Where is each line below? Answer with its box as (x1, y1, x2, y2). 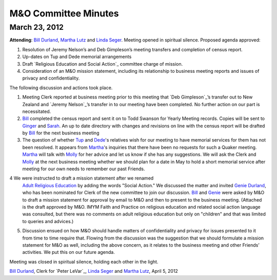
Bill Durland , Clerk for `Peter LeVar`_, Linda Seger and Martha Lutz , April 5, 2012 (9, 268, 178, 274)
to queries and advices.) (22, 218, 74, 224)
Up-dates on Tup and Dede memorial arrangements (22, 54, 132, 60)
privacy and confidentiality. (22, 75, 80, 82)
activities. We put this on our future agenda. (22, 249, 115, 255)
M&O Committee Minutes (9, 8, 119, 19)
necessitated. (22, 108, 51, 114)
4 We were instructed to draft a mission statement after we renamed (9, 175, 154, 182)
